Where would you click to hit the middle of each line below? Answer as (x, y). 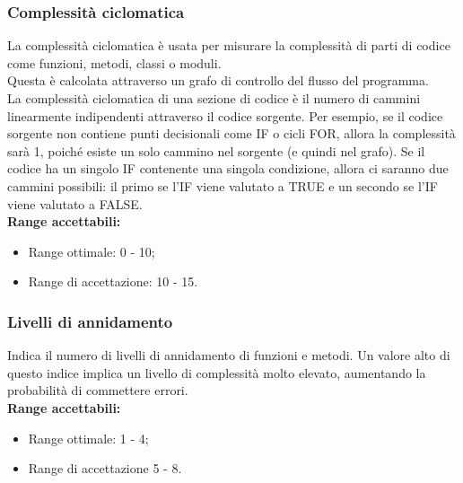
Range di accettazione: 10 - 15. (113, 281)
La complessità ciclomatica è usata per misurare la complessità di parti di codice (229, 45)
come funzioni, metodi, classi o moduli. (114, 62)
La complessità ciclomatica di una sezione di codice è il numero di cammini (214, 98)
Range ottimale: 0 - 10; (92, 251)
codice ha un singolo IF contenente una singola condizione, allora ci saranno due (228, 168)
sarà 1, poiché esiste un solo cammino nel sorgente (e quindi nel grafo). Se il (216, 150)
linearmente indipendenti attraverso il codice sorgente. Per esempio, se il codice (225, 115)
